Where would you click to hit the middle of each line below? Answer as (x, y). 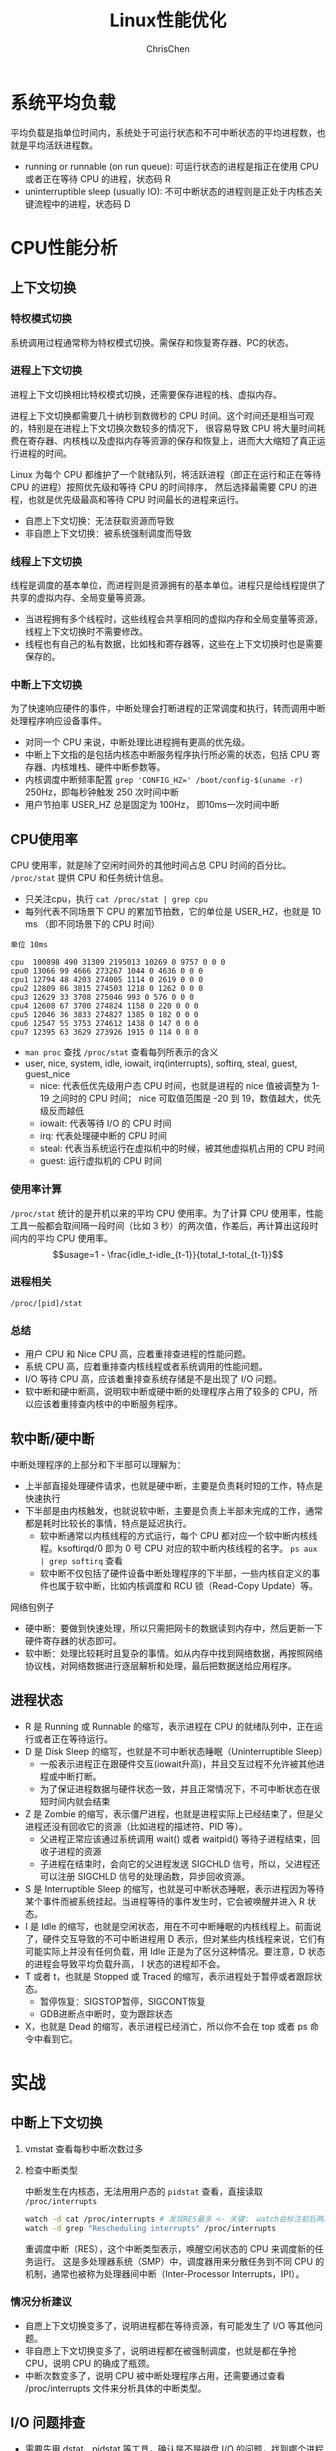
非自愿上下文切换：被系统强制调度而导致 (108, 533)
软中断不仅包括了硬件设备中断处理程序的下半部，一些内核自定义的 (175, 1573)
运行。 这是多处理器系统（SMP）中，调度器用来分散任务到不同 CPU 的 (179, 2261)
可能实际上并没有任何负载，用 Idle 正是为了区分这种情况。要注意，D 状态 (175, 1951)
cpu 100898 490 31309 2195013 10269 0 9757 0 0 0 (118, 962)
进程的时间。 (45, 453)
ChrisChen (168, 48)
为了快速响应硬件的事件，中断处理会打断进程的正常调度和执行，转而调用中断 (168, 708)
